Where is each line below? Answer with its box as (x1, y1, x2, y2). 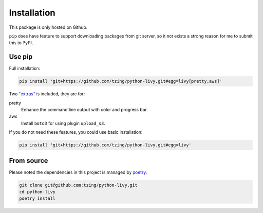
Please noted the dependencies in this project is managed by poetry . (9, 169, 147, 175)
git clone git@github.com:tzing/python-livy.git (19, 182, 138, 188)
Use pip (9, 53, 33, 61)
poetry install (19, 196, 56, 201)
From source (9, 156, 48, 165)
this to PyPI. (9, 40, 33, 46)
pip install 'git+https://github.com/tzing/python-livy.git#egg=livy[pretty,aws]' (19, 78, 223, 84)
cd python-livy (19, 189, 56, 195)
